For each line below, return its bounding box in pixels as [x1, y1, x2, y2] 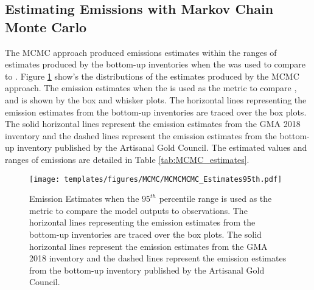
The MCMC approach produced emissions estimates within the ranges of [5, 46, 277, 58]
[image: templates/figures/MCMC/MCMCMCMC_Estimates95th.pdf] [29, 174, 282, 184]
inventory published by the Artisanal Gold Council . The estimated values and [17, 141, 307, 154]
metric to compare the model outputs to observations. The [29, 204, 248, 216]
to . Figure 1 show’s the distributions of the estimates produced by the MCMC [5, 69, 299, 82]
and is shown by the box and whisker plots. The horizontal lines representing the [5, 93, 307, 106]
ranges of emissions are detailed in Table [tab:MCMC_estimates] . [5, 153, 249, 165]
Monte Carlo [5, 17, 87, 36]
